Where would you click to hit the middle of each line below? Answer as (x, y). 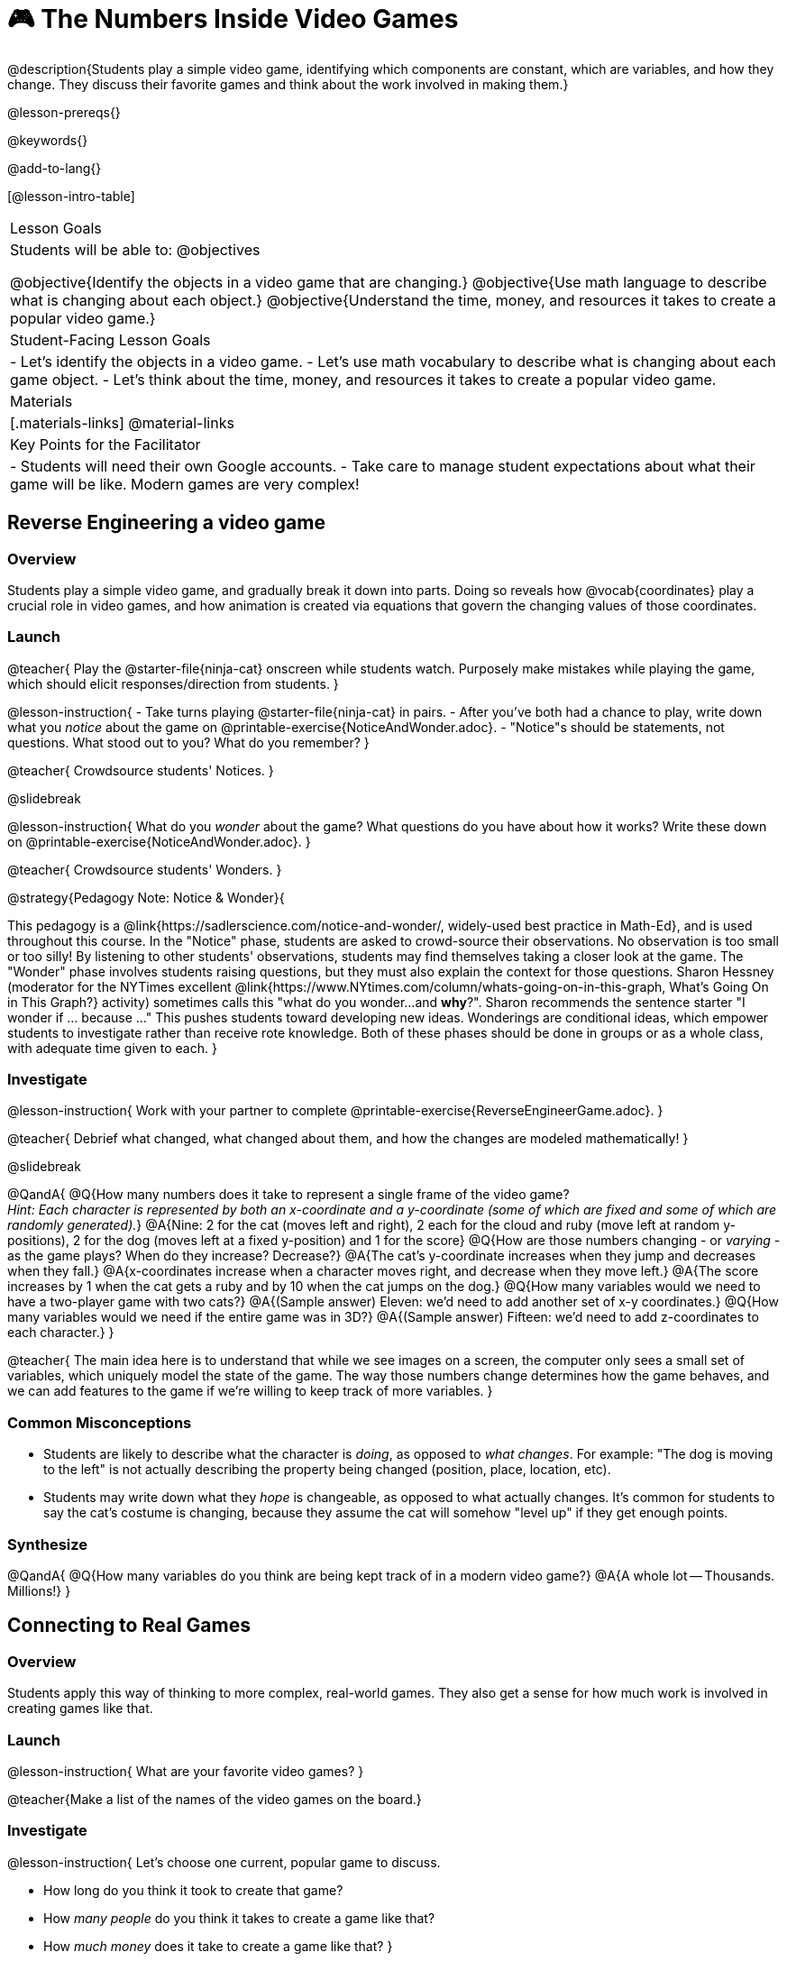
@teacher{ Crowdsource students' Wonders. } (145, 869)
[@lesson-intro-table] (71, 196)
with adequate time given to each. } (112, 1048)
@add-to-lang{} (55, 168)
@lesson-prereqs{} (64, 112)
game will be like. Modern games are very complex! (185, 484)
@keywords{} (48, 140)
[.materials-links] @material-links (122, 422)
